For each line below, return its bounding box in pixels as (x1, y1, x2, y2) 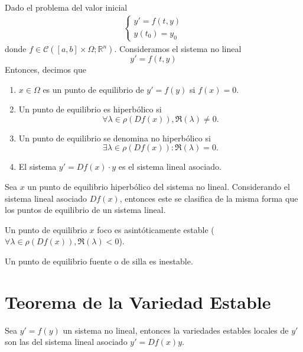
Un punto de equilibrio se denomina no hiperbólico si (18, 131, 211, 144)
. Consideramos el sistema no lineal (114, 43, 242, 54)
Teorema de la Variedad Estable (5, 289, 271, 314)
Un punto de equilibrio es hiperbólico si (18, 103, 162, 115)
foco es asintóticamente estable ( (97, 223, 214, 235)
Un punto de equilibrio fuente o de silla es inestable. (5, 254, 193, 267)
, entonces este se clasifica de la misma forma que (119, 192, 298, 204)
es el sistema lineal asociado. (118, 160, 221, 173)
